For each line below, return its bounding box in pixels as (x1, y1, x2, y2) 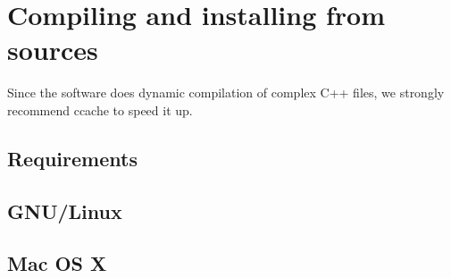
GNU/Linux (7, 197, 122, 224)
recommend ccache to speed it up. (7, 100, 193, 119)
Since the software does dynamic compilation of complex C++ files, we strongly (7, 83, 445, 102)
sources (7, 31, 98, 68)
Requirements (7, 144, 138, 172)
